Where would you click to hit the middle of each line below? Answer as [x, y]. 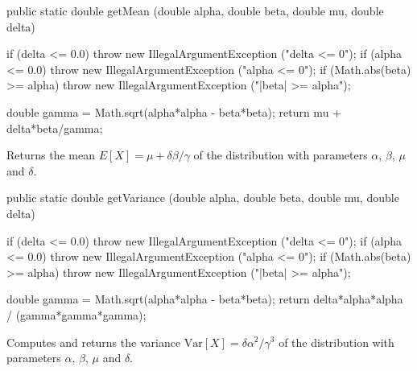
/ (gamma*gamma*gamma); [76, 314]
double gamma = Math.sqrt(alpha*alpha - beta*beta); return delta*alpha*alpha [205, 299]
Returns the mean [51, 155]
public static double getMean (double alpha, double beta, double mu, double [195, 10]
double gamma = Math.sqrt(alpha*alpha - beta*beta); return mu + [174, 111]
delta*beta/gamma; [55, 128]
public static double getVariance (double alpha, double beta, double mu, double [203, 198]
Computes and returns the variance [94, 342]
